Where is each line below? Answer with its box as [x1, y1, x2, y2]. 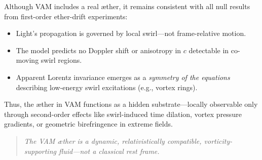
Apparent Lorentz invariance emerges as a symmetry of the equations [16, 71, 230, 82]
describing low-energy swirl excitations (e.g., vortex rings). [16, 82, 198, 92]
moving [16, 55, 39, 65]
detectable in [189, 45, 229, 55]
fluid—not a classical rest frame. [58, 145, 160, 156]
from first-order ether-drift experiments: [4, 11, 128, 21]
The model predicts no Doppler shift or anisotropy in [16, 45, 181, 55]
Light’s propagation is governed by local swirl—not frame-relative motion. [16, 28, 246, 38]
